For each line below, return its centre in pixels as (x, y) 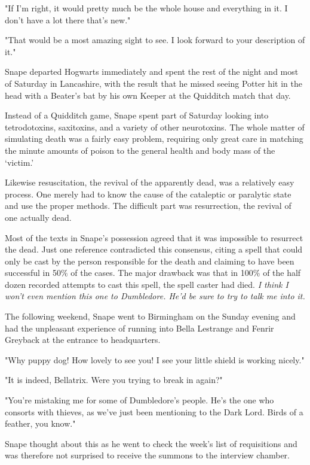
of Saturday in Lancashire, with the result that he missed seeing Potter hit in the (154, 83)
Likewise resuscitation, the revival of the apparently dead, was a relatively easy (150, 182)
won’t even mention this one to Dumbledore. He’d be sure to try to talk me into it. (155, 296)
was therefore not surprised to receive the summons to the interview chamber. (147, 455)
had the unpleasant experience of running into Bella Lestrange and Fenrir (139, 328)
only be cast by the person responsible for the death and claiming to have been (150, 261)
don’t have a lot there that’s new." (68, 19)
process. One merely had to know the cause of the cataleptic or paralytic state (148, 194)
